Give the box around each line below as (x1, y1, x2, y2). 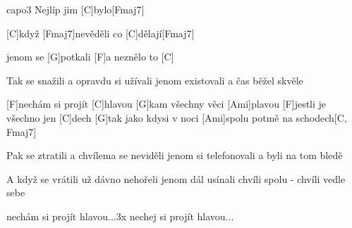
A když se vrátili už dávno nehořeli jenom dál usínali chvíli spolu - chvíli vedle (6, 171, 346, 186)
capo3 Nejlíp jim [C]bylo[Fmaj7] (6, 2, 145, 16)
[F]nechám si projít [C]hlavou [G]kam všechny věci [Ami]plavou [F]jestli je (6, 96, 327, 111)
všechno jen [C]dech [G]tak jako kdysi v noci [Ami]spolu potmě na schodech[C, (6, 110, 347, 125)
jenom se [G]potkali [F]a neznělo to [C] (6, 49, 174, 64)
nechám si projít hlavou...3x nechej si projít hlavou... (6, 208, 234, 223)
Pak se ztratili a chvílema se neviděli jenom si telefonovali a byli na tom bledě (6, 148, 343, 163)
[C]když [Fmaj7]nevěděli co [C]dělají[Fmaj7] (6, 25, 195, 40)
